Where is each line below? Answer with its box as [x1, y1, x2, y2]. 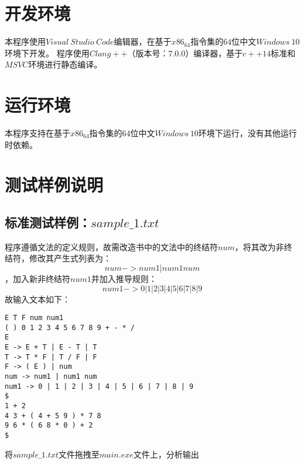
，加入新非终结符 [5, 272, 70, 284]
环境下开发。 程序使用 [5, 46, 90, 59]
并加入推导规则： [91, 272, 157, 284]
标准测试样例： [5, 213, 91, 231]
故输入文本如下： [5, 292, 70, 305]
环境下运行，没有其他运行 [198, 127, 297, 139]
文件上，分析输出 [133, 448, 199, 460]
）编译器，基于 [185, 46, 243, 59]
